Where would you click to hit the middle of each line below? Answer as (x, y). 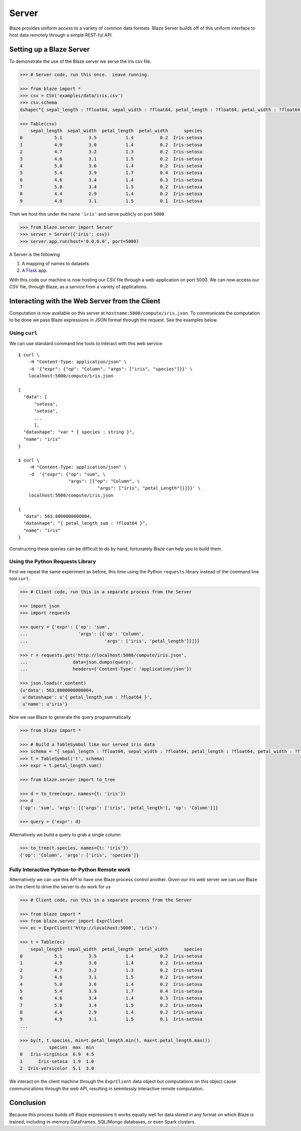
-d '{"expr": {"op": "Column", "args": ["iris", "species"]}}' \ (111, 369)
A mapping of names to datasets (55, 263)
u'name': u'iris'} (45, 704)
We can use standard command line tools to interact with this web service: (86, 343)
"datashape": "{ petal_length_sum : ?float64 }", (86, 523)
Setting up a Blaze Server (50, 49)
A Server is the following (35, 254)
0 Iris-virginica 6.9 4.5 (57, 1054)
